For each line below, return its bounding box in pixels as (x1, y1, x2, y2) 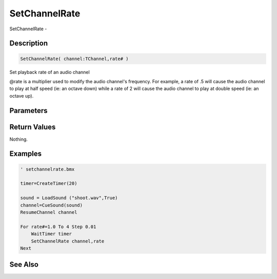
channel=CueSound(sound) (20, 202, 83, 208)
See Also (9, 260, 38, 269)
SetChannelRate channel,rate (31, 238, 105, 244)
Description (9, 39, 48, 48)
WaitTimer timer (31, 231, 72, 237)
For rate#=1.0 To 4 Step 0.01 (20, 224, 96, 230)
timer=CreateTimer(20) (20, 180, 77, 187)
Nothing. (9, 136, 28, 142)
